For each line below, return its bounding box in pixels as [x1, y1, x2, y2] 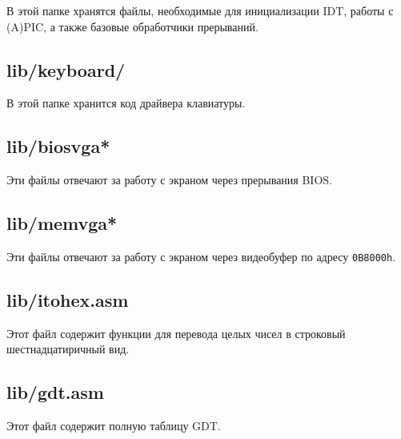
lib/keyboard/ [6, 57, 126, 82]
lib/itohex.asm [6, 288, 129, 312]
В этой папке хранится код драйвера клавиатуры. [6, 95, 246, 111]
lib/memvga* [6, 211, 118, 236]
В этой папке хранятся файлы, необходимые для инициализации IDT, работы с [6, 2, 394, 18]
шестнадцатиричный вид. [6, 340, 130, 357]
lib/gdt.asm [6, 380, 104, 405]
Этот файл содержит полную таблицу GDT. [6, 417, 221, 434]
